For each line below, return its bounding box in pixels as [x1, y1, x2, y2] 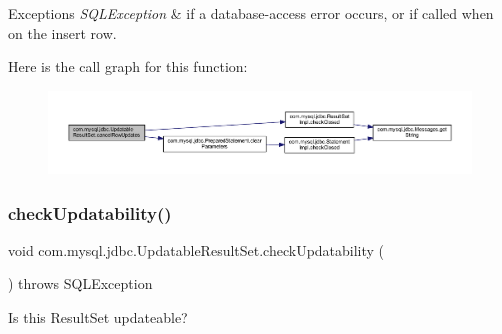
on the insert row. [8, 22, 117, 43]
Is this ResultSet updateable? [8, 307, 188, 328]
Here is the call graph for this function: [8, 56, 248, 77]
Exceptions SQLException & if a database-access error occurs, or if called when [8, 3, 494, 23]
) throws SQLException [8, 273, 153, 294]
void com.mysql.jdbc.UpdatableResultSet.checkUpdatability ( [8, 239, 385, 260]
